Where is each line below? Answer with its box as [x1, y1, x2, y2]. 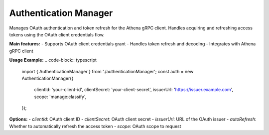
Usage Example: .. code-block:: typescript [9, 57, 97, 63]
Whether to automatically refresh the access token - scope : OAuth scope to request [9, 123, 181, 129]
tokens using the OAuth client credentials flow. [9, 31, 105, 37]
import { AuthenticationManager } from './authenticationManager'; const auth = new [21, 68, 194, 74]
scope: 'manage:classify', [34, 94, 87, 100]
